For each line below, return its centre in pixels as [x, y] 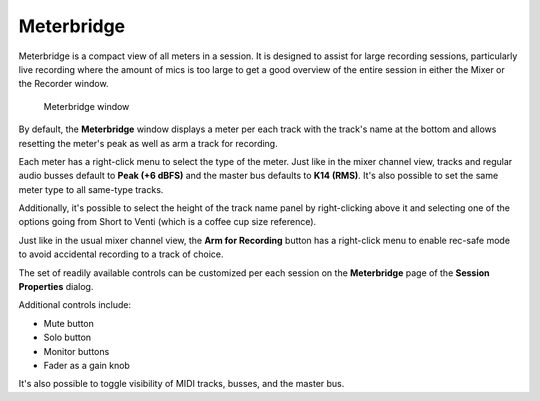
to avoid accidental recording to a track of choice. [121, 254]
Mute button [69, 323]
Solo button [67, 337]
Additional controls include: [75, 305]
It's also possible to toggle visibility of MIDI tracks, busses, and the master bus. [181, 384]
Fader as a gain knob [86, 365]
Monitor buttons [76, 351]
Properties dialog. [56, 287]
